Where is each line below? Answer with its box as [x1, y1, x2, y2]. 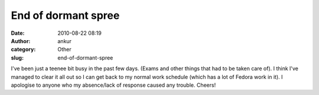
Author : [11, 37, 31, 44]
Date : [11, 30, 25, 37]
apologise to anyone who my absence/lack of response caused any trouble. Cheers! [11, 81, 216, 89]
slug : [11, 54, 24, 61]
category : [11, 46, 36, 53]
